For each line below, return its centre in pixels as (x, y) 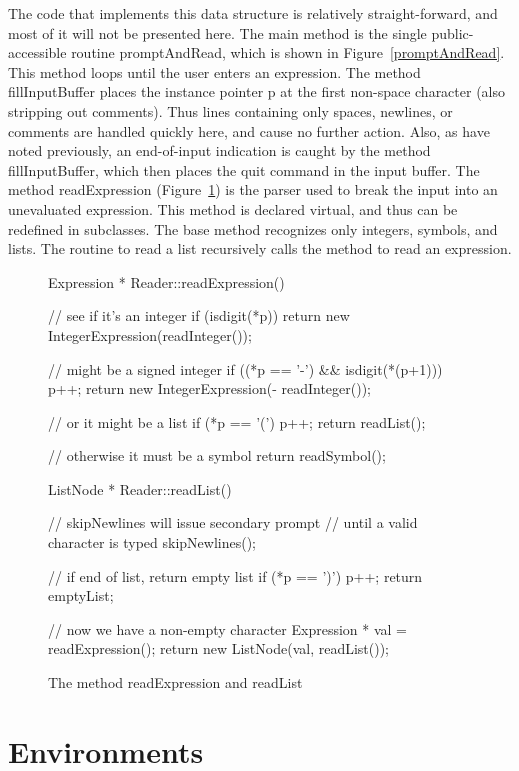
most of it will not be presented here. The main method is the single (217, 32)
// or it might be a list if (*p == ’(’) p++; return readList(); (237, 421)
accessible (37, 52)
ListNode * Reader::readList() (140, 488)
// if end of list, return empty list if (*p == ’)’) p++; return (235, 575)
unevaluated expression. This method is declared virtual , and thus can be (233, 208)
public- (452, 32)
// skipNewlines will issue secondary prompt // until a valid (233, 522)
